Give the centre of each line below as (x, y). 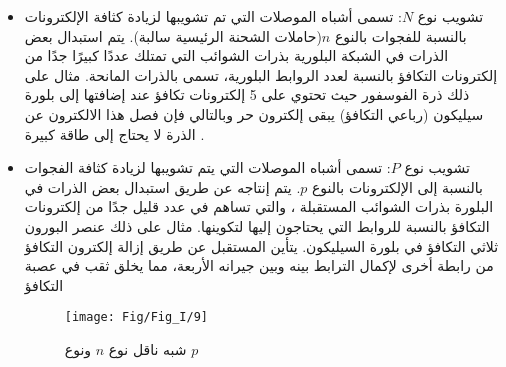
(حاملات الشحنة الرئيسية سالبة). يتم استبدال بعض (173, 35)
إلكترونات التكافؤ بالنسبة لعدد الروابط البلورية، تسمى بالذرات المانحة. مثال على (261, 74)
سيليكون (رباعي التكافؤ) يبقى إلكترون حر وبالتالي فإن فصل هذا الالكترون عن (254, 113)
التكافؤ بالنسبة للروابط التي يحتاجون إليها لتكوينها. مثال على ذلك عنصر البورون (257, 225)
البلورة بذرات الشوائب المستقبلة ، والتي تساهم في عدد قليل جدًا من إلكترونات (259, 206)
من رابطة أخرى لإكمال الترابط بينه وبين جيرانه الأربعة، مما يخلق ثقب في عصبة (259, 265)
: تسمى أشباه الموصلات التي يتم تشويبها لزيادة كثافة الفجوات (207, 167)
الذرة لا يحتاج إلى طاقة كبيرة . (114, 133)
